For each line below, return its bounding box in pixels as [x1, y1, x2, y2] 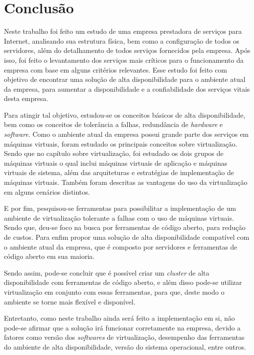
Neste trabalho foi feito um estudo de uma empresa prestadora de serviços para [4, 26, 242, 36]
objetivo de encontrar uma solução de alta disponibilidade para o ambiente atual [4, 74, 246, 84]
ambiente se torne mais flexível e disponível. [4, 296, 136, 306]
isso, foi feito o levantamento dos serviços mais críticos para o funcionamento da [4, 54, 244, 65]
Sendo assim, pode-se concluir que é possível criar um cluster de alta [4, 267, 209, 278]
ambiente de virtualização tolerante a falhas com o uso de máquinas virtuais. [4, 212, 234, 223]
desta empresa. [4, 93, 48, 103]
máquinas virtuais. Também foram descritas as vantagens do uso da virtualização [4, 177, 248, 187]
